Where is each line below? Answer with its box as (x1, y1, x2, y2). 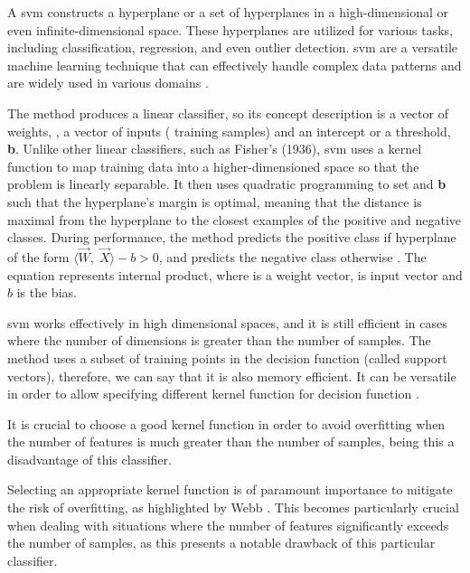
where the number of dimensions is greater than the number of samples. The (7, 331, 431, 350)
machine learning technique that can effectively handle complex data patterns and (7, 55, 462, 74)
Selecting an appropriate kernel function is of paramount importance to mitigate (7, 480, 453, 499)
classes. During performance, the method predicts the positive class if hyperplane (7, 228, 456, 247)
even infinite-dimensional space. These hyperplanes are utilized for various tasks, (7, 20, 454, 39)
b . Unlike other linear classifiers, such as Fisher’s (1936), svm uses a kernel (7, 139, 422, 158)
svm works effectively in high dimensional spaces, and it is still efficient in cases (7, 313, 447, 332)
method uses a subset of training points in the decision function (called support (7, 348, 447, 367)
